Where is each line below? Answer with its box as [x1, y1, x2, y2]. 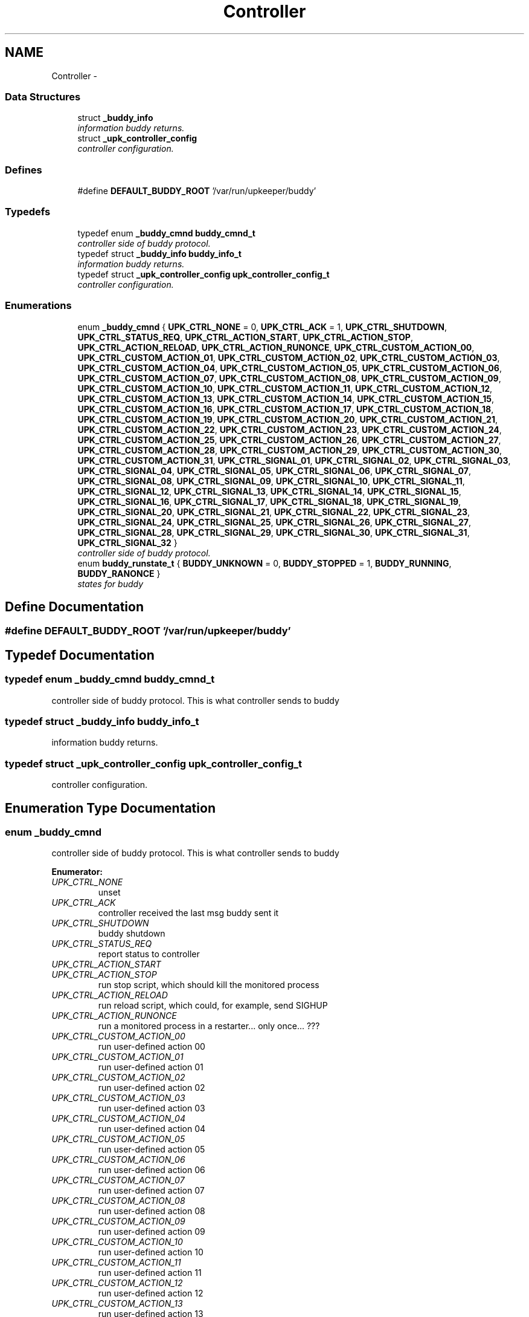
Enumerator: [51, 867, 103, 877]
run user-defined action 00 [98, 1041, 205, 1052]
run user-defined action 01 [98, 1062, 204, 1073]
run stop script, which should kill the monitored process [98, 980, 319, 990]
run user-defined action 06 [98, 1165, 205, 1176]
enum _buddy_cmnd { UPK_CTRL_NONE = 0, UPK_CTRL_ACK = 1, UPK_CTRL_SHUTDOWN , [77, 321, 447, 332]
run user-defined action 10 [98, 1247, 204, 1258]
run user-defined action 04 [98, 1124, 206, 1134]
